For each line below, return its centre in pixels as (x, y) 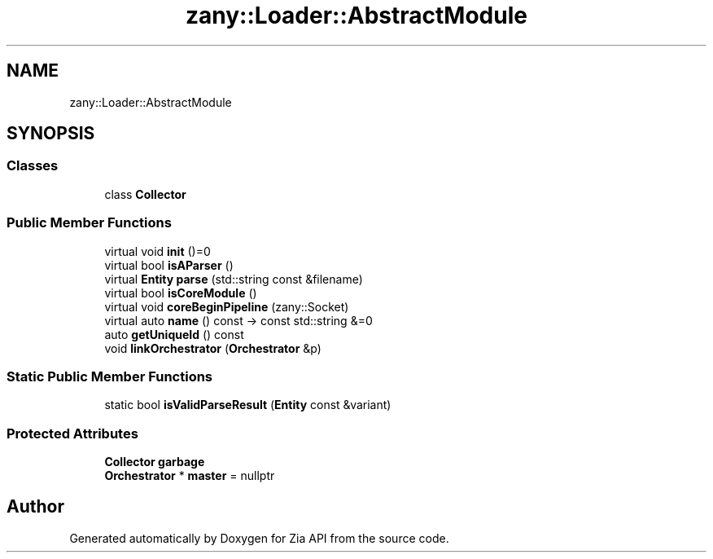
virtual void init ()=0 (157, 251)
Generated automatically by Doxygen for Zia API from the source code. (259, 538)
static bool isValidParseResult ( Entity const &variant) (248, 405)
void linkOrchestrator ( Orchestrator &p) (213, 348)
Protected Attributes (72, 433)
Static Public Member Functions (110, 376)
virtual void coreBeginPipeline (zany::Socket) (227, 306)
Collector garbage (155, 462)
